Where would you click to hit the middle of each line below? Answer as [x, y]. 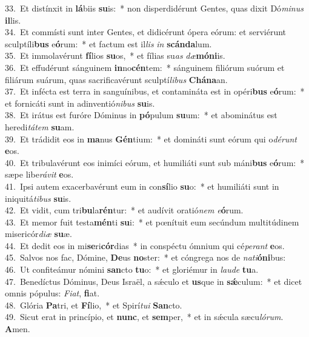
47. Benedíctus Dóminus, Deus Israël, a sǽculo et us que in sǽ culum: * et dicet [154, 281]
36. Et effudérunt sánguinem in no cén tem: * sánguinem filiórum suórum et [145, 67]
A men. [18, 329]
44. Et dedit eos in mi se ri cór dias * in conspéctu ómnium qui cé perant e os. [145, 245]
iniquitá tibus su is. [38, 198]
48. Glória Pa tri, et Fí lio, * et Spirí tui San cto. [94, 305]
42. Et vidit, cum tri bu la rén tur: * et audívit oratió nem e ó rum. [124, 210]
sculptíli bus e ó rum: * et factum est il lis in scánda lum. [108, 43]
